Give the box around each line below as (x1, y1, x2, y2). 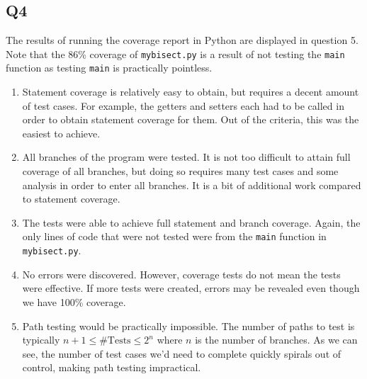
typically (22, 332, 60, 347)
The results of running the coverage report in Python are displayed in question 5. (6, 33, 358, 47)
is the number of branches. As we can (195, 332, 358, 347)
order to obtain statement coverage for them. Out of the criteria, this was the (22, 112, 359, 127)
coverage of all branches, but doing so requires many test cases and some (22, 164, 339, 179)
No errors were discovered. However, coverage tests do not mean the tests (22, 266, 341, 281)
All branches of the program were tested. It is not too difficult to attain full (22, 149, 351, 164)
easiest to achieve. (22, 125, 101, 140)
